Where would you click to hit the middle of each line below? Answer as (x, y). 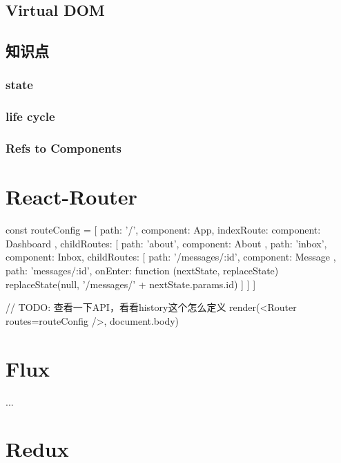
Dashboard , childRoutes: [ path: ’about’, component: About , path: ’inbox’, (166, 243)
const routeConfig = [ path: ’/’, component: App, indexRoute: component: (163, 230)
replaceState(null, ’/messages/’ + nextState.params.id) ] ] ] (131, 284)
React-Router (71, 197)
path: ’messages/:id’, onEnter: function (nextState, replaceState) (142, 270)
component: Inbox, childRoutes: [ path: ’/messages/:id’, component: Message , (171, 257)
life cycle (30, 116)
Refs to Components (64, 148)
